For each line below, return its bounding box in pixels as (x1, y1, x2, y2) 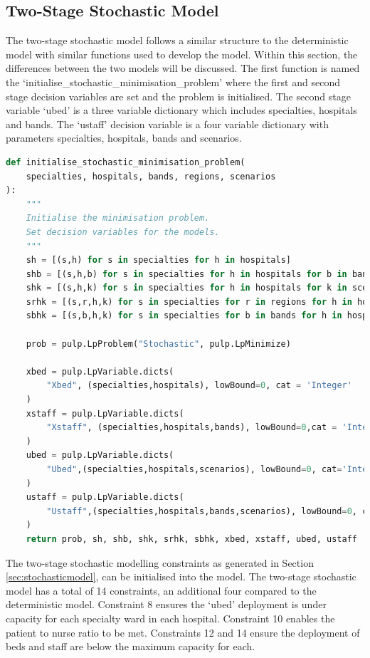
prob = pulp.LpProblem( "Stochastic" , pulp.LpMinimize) (26, 338, 291, 349)
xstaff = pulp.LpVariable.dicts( (26, 408, 184, 419)
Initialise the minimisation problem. (26, 213, 210, 224)
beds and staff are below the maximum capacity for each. (6, 639, 255, 654)
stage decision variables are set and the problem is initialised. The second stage (6, 88, 351, 103)
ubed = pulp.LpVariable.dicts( (26, 450, 174, 461)
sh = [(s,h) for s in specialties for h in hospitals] (26, 255, 291, 266)
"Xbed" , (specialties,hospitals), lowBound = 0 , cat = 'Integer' (46, 380, 352, 391)
